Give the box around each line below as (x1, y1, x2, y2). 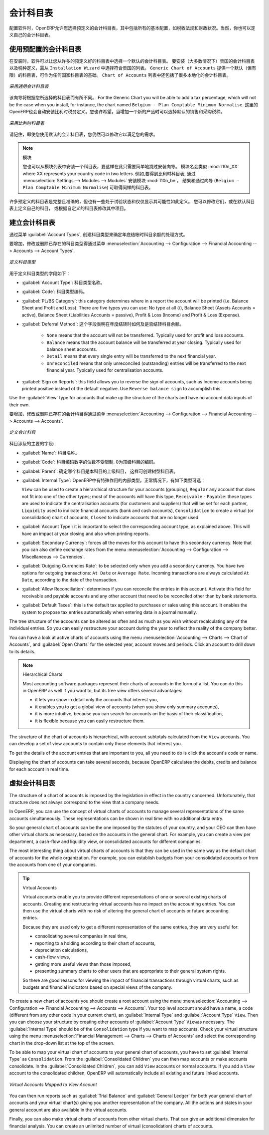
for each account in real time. (9, 766, 70, 772)
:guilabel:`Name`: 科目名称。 (21, 450, 80, 456)
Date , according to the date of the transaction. (21, 577, 118, 583)
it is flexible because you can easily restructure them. (35, 718, 145, 724)
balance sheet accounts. (46, 346, 97, 352)
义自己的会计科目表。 (9, 31, 53, 37)
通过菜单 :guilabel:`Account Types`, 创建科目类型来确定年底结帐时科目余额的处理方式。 (9, 232, 188, 237)
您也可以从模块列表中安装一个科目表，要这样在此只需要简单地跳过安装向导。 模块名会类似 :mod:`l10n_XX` (22, 164, 239, 170)
